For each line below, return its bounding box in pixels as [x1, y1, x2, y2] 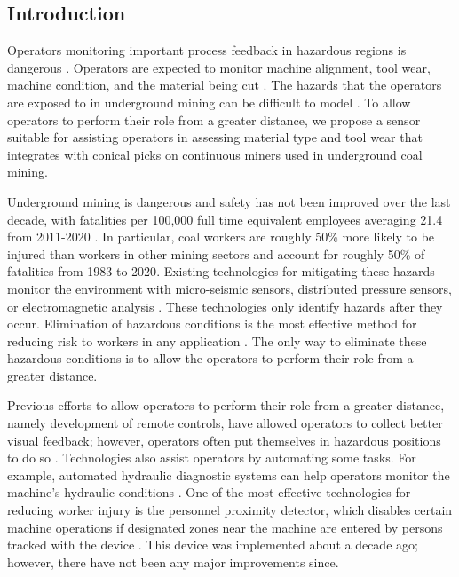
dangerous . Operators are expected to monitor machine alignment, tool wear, [7, 58, 431, 76]
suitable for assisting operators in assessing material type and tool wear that [7, 128, 423, 146]
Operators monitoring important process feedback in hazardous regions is [7, 41, 407, 59]
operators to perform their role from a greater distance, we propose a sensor [7, 110, 421, 129]
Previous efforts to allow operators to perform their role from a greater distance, [7, 396, 445, 415]
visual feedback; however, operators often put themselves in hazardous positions [7, 431, 441, 449]
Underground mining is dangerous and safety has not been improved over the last [7, 192, 451, 210]
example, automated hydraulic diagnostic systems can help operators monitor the [7, 465, 450, 484]
